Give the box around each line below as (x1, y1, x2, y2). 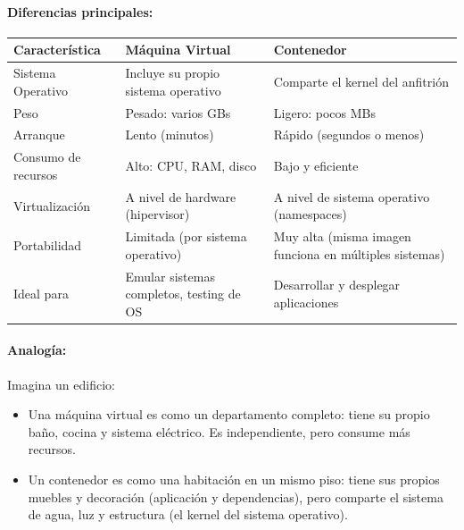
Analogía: (7, 341, 67, 359)
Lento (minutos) (125, 125, 214, 144)
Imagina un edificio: (7, 374, 115, 393)
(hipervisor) (125, 205, 190, 223)
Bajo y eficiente (273, 156, 359, 175)
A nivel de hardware (125, 187, 236, 206)
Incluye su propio (125, 63, 220, 82)
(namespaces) (273, 205, 347, 223)
